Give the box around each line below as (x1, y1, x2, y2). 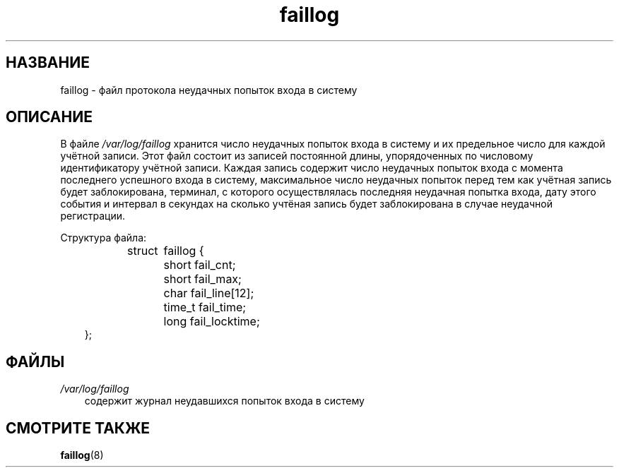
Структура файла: (60, 232, 147, 244)
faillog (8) (60, 449, 104, 462)
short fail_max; (163, 272, 242, 287)
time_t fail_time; (163, 300, 247, 315)
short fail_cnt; (163, 258, 236, 273)
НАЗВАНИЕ (6, 54, 90, 72)
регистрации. (60, 210, 125, 222)
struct (127, 244, 158, 258)
